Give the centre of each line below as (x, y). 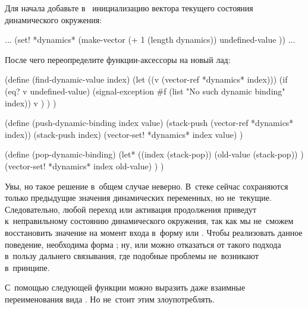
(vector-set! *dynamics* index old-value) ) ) (84, 165)
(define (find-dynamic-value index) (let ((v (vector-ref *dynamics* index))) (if (146, 79)
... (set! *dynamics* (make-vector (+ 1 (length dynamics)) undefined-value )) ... (150, 40)
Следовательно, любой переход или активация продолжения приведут (131, 209)
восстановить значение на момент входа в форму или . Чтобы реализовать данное (154, 232)
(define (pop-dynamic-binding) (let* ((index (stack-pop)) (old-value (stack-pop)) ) (154, 154)
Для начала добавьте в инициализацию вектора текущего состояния (129, 8)
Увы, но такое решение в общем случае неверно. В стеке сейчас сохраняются (147, 186)
